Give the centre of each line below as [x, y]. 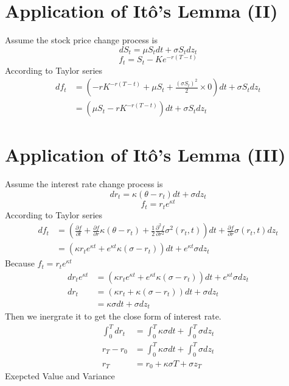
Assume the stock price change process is [81, 40]
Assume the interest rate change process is [84, 184]
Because [20, 263]
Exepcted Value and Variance [60, 376]
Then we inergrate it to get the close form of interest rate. [113, 316]
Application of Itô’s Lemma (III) [145, 155]
